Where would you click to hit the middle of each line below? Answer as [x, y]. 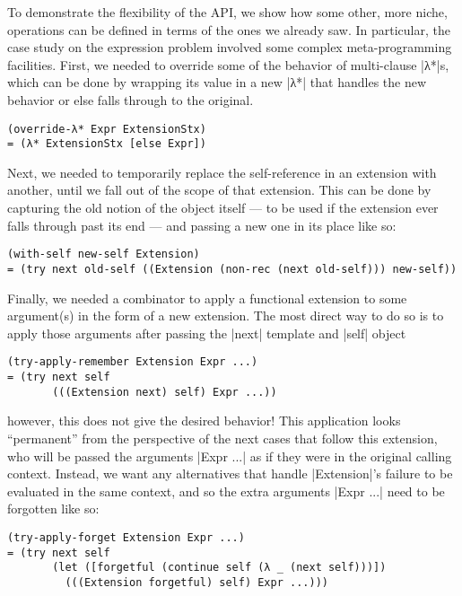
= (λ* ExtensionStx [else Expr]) [107, 144]
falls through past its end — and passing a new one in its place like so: [202, 225]
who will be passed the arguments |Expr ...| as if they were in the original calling [230, 456]
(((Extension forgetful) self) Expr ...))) [196, 582]
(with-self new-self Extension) [104, 254]
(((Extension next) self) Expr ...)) [165, 392]
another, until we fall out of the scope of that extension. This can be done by [219, 190]
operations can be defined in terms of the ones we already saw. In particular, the [229, 29]
